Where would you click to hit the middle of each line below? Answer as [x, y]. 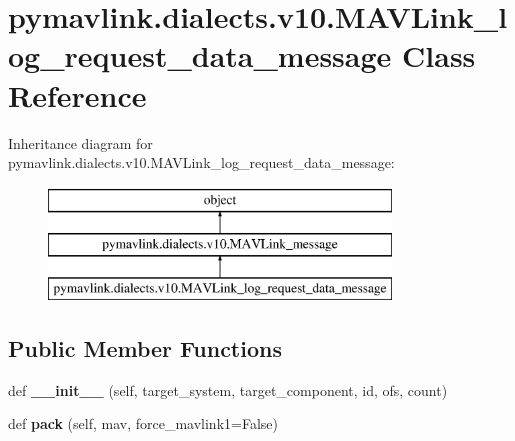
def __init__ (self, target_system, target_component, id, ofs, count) [228, 389]
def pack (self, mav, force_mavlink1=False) [143, 423]
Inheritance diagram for [80, 142]
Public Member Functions [145, 348]
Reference [77, 94]
